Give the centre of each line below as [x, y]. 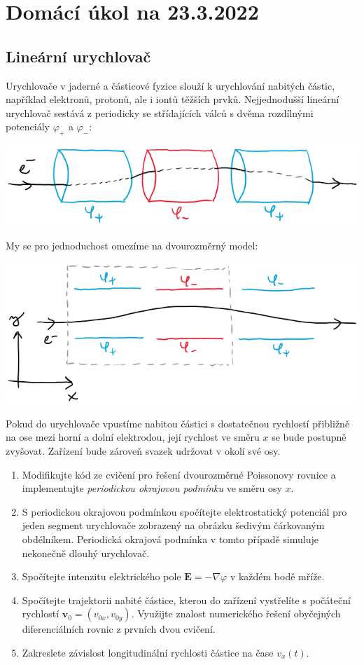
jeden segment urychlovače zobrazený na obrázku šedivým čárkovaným [173, 525]
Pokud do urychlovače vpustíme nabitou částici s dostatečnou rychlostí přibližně [178, 423]
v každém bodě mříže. [277, 576]
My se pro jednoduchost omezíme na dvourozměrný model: [132, 245]
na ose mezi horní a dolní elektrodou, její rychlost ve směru [133, 437]
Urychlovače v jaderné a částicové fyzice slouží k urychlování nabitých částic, [170, 85]
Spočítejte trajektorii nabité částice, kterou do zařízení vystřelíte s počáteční [186, 599]
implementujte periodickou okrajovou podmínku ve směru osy [152, 488]
